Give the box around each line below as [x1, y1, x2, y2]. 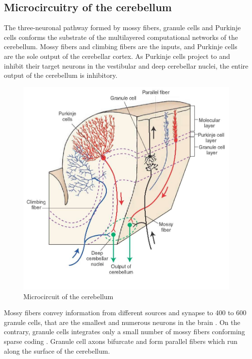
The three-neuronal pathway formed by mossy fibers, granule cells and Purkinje [4, 22, 241, 33]
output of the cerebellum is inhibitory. [4, 70, 118, 80]
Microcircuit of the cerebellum [23, 291, 114, 301]
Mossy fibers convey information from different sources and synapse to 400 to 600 [4, 307, 247, 318]
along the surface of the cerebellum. [4, 345, 110, 356]
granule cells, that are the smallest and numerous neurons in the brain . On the [4, 317, 240, 327]
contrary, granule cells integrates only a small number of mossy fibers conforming [4, 326, 245, 337]
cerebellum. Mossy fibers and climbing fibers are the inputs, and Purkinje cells [4, 41, 237, 52]
